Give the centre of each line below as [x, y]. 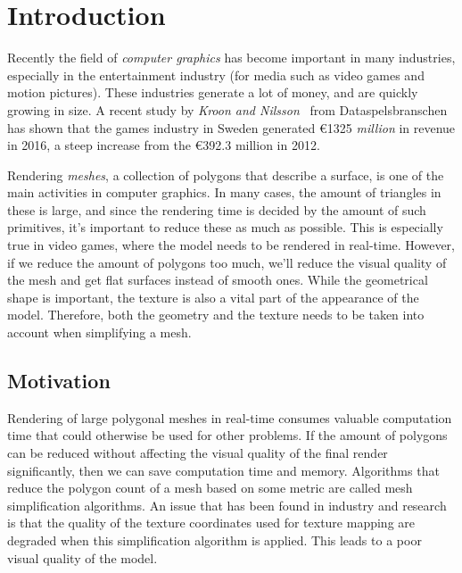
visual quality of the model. [82, 557]
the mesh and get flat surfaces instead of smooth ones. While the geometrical [218, 280]
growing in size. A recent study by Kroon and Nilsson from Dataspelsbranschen [227, 109]
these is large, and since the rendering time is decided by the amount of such [217, 209]
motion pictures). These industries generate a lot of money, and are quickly [213, 92]
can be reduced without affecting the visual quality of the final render [198, 453]
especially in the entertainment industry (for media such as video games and [216, 75]
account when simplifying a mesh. [99, 332]
